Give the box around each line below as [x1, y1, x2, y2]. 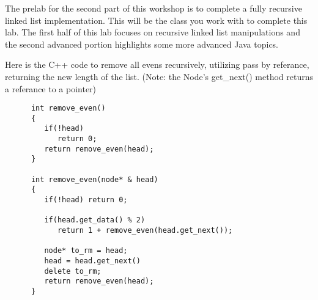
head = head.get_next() [44, 257, 141, 265]
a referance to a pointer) [5, 82, 97, 95]
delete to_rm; [44, 266, 102, 276]
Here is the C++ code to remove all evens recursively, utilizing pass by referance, [5, 58, 309, 71]
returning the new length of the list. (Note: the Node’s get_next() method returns [5, 70, 314, 82]
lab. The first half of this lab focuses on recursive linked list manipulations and [5, 26, 300, 38]
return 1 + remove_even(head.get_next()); [57, 226, 233, 235]
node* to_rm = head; [44, 246, 128, 255]
